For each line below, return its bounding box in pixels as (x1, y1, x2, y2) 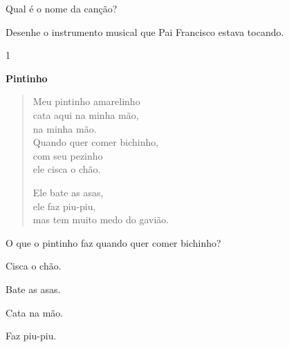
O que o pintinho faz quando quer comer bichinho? (6, 235, 221, 250)
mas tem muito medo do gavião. (32, 212, 169, 227)
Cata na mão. (6, 305, 64, 319)
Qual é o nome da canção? (6, 1, 118, 15)
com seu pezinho (32, 148, 103, 162)
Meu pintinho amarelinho (32, 94, 140, 109)
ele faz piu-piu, (32, 198, 96, 213)
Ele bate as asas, (32, 185, 104, 199)
